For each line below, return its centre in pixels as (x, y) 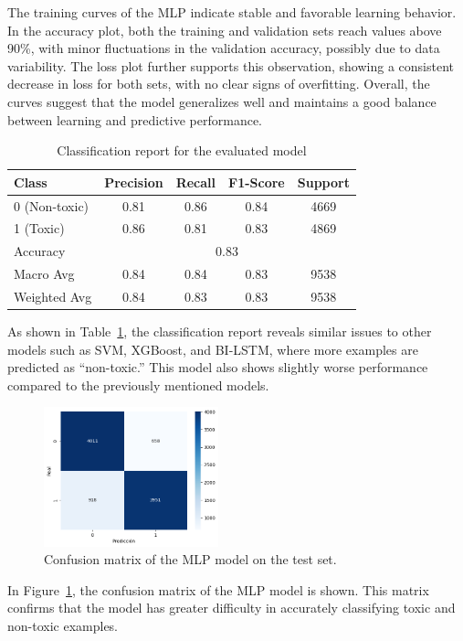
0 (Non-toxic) (52, 205)
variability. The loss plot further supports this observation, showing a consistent (231, 65)
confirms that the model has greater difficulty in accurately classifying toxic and (231, 608)
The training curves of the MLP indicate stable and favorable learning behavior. (232, 12)
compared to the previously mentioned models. (138, 385)
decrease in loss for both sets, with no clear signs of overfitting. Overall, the (219, 84)
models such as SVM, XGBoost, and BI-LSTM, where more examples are (213, 349)
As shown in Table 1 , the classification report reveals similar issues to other (220, 331)
